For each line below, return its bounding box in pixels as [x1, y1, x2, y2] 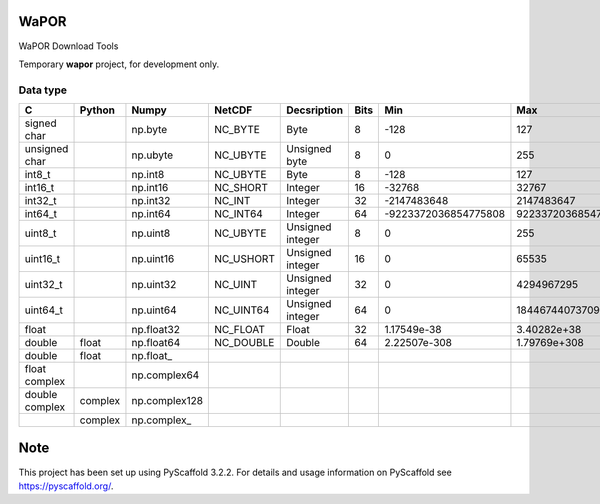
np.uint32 [131, 278, 177, 292]
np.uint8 [131, 226, 171, 240]
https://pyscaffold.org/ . [18, 480, 114, 492]
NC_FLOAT [214, 323, 265, 337]
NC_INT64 [214, 207, 264, 221]
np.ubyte [131, 148, 174, 162]
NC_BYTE [214, 123, 260, 137]
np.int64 [131, 207, 172, 221]
